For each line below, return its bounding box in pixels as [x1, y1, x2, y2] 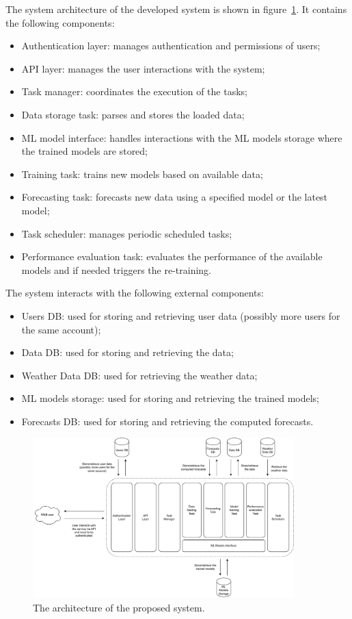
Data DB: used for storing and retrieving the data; [21, 345, 234, 359]
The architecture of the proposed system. [33, 600, 205, 614]
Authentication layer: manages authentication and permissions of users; [21, 38, 321, 53]
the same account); [21, 322, 101, 336]
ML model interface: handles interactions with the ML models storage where [21, 130, 342, 144]
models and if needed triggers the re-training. [21, 262, 212, 277]
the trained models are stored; [21, 144, 148, 158]
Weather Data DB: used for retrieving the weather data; [21, 368, 258, 382]
